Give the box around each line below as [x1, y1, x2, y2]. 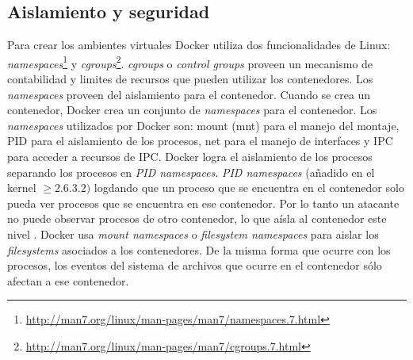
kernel [7, 179, 36, 196]
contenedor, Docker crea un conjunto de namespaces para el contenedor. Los [7, 101, 377, 118]
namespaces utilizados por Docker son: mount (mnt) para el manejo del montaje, [7, 117, 400, 133]
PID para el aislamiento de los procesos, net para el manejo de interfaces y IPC [7, 132, 393, 149]
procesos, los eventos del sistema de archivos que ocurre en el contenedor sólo [7, 257, 382, 274]
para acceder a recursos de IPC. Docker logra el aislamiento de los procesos [7, 148, 373, 165]
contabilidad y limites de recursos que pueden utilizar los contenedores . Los [7, 71, 373, 87]
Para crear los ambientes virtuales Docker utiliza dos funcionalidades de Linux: [7, 36, 391, 53]
